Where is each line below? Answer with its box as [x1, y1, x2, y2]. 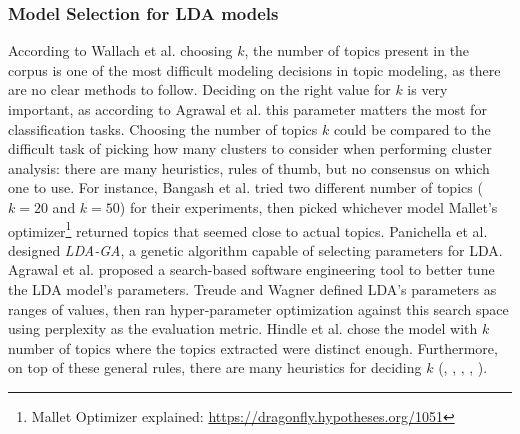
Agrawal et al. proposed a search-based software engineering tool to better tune [8, 259, 495, 280]
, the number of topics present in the [244, 40, 470, 61]
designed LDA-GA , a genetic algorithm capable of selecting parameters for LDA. [8, 239, 503, 260]
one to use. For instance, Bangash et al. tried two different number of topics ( [8, 177, 483, 198]
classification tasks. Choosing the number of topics [8, 118, 318, 139]
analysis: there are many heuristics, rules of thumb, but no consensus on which [8, 157, 490, 178]
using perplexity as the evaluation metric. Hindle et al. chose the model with [8, 318, 478, 339]
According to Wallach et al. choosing [8, 40, 233, 61]
